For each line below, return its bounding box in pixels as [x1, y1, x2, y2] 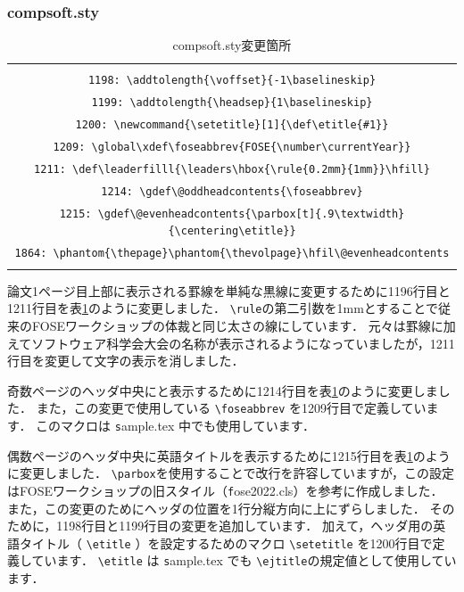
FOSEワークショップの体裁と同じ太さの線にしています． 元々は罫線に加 [31, 316, 456, 334]
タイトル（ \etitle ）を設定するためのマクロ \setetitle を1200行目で [19, 533, 433, 552]
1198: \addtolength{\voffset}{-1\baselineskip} [87, 74, 377, 87]
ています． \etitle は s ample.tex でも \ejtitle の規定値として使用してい [31, 551, 457, 570]
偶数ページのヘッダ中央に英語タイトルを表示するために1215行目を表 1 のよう [7, 446, 451, 465]
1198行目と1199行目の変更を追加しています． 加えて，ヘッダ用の [56, 516, 434, 535]
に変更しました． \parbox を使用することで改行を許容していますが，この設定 [7, 464, 455, 482]
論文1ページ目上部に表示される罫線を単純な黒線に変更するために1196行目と [7, 281, 451, 300]
